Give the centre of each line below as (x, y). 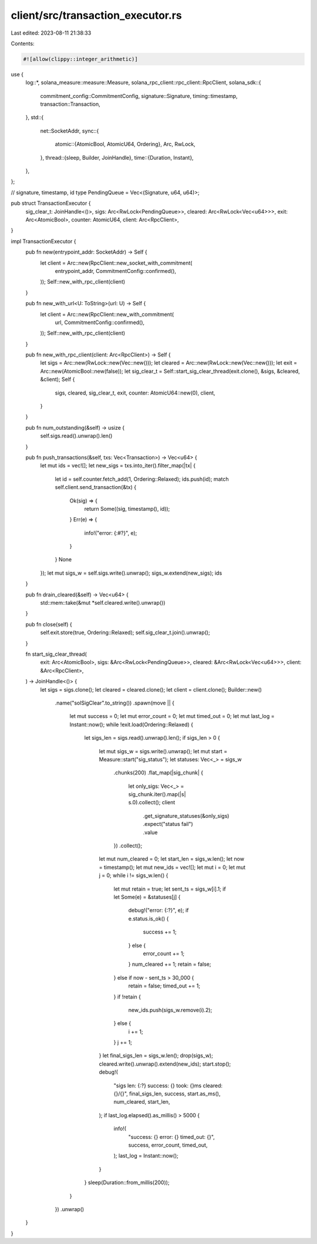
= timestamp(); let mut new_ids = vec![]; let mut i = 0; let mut (172, 867)
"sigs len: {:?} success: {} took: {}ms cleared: (168, 1085)
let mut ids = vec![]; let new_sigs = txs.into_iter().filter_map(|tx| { (118, 466)
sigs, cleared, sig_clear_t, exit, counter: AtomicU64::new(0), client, (135, 393)
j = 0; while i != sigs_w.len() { (134, 875)
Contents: (23, 43)
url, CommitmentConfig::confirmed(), (100, 322)
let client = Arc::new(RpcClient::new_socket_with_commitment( (116, 263)
